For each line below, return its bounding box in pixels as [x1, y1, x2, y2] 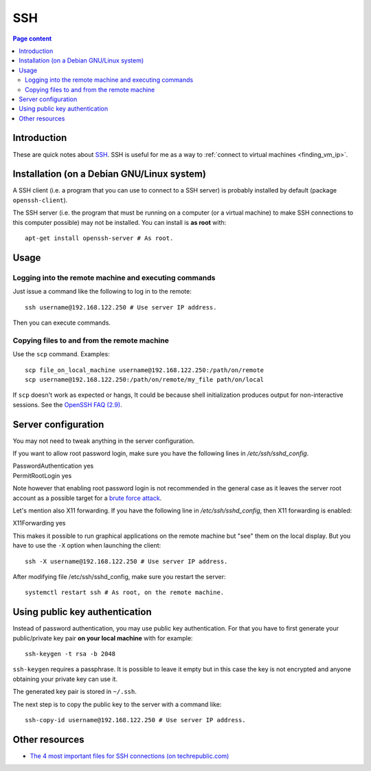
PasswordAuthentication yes [12, 461, 94, 470]
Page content [12, 34, 52, 43]
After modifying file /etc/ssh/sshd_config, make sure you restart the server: [12, 572, 226, 580]
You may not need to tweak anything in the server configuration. [12, 437, 195, 445]
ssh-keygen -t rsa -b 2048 [25, 650, 116, 658]
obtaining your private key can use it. [12, 675, 118, 683]
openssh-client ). [12, 196, 68, 204]
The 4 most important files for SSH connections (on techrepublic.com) [30, 752, 229, 760]
